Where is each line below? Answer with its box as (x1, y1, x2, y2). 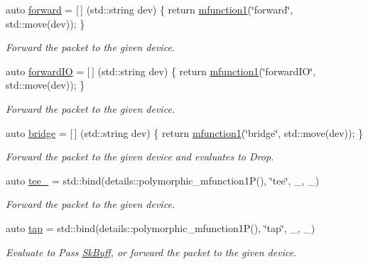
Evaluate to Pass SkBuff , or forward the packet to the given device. (6, 244, 297, 259)
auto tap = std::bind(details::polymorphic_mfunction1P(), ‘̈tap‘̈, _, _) (6, 220, 315, 235)
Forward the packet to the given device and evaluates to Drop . (6, 149, 274, 164)
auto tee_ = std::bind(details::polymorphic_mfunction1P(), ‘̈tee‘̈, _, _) (6, 172, 320, 187)
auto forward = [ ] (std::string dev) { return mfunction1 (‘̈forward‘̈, (6, 2, 293, 16)
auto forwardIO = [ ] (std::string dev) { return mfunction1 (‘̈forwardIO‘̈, (6, 63, 316, 78)
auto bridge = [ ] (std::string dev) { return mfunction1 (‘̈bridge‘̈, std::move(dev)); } (6, 125, 363, 140)
